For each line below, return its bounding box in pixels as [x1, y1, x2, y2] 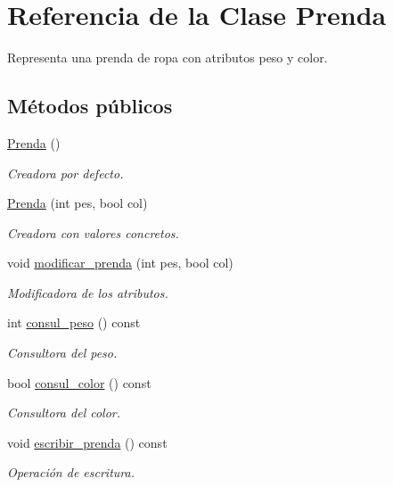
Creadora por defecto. [7, 163, 124, 182]
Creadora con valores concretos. [7, 223, 179, 242]
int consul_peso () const [7, 313, 141, 332]
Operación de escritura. [7, 463, 135, 482]
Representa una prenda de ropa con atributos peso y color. [7, 48, 328, 67]
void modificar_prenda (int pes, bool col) [7, 253, 233, 272]
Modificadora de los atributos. [7, 283, 168, 301]
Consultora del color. [7, 403, 121, 422]
